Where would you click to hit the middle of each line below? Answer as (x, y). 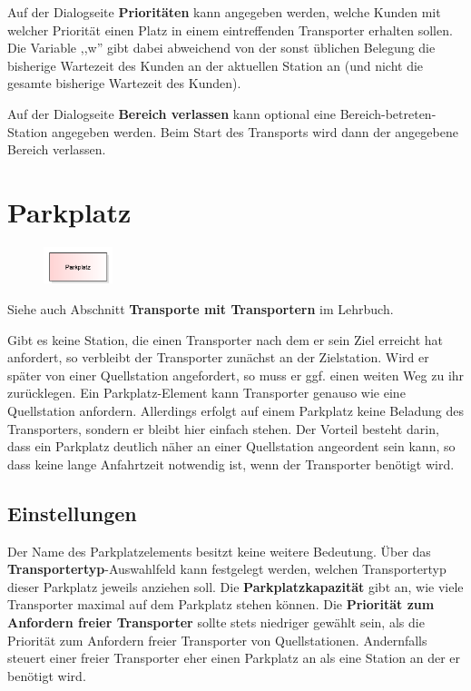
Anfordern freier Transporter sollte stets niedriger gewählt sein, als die (216, 622)
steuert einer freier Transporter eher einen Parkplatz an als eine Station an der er (234, 658)
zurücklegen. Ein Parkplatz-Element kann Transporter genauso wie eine (206, 393)
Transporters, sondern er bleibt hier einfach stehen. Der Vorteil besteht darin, (223, 428)
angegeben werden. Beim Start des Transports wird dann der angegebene (255, 131)
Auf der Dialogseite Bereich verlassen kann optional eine (172, 113)
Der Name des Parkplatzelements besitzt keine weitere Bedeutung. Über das (219, 551)
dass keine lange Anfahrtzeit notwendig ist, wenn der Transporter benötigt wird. (231, 464)
